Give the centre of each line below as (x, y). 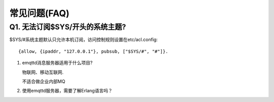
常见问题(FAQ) (39, 13)
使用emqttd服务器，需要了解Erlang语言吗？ (67, 91)
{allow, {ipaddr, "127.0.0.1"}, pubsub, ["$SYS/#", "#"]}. (93, 51)
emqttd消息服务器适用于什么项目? (57, 63)
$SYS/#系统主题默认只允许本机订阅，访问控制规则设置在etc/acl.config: (84, 40)
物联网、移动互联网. (43, 72)
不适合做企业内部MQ (44, 81)
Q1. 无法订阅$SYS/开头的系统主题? (68, 27)
